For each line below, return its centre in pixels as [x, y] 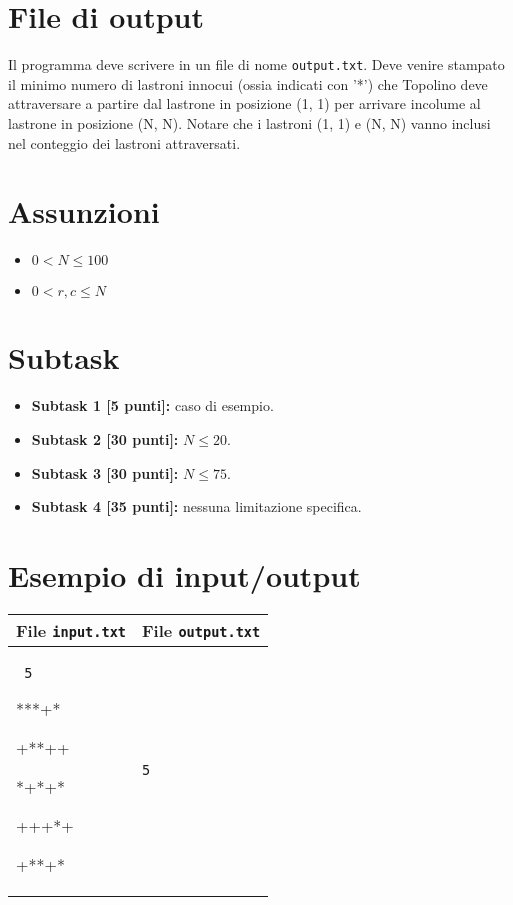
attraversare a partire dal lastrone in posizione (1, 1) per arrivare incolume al [244, 103]
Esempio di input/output [184, 574]
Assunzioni [84, 211]
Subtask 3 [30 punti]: [105, 472]
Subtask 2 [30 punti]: [105, 439]
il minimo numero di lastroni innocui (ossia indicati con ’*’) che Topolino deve [248, 83]
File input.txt [71, 630]
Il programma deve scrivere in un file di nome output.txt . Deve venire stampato [256, 64]
